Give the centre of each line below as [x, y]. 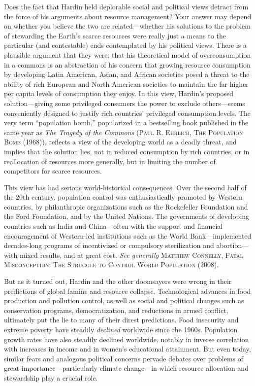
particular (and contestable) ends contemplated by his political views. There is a [125, 45]
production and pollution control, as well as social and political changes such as [124, 300]
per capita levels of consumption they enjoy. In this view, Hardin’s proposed [119, 93]
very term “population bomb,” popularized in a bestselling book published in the [126, 123]
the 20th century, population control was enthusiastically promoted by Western [123, 197]
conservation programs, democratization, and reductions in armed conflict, [116, 310]
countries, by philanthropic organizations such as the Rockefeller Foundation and [126, 206]
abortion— [233, 245]
